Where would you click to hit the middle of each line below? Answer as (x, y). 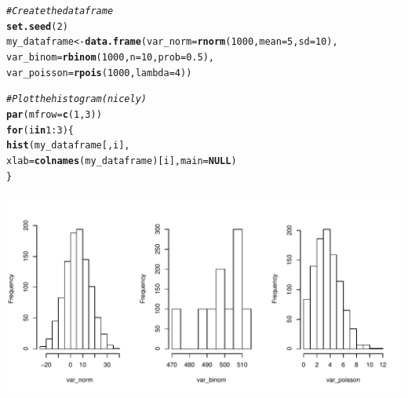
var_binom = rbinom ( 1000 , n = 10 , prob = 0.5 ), (111, 57)
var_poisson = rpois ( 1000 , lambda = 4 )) (99, 73)
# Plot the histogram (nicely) (77, 99)
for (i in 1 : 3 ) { (40, 130)
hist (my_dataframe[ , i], (68, 146)
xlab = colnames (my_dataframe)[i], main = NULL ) (122, 161)
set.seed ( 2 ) (37, 26)
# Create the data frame (60, 11)
